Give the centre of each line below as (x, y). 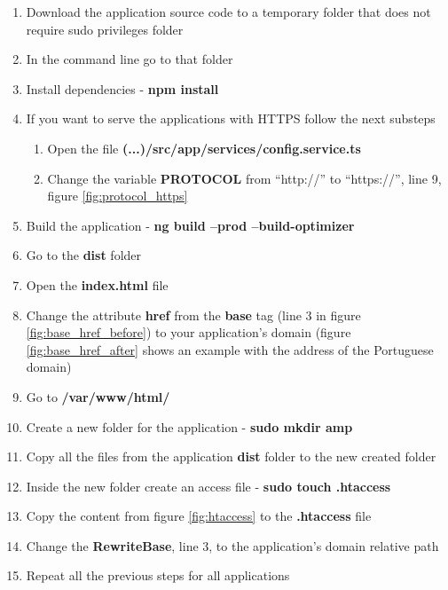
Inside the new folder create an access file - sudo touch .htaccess (208, 486)
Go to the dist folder (84, 255)
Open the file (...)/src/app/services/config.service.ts (204, 148)
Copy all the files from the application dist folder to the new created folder (231, 456)
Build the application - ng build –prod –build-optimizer (190, 225)
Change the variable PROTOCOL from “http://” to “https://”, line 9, (244, 178)
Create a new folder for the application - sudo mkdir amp (189, 426)
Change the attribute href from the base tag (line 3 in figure (193, 315)
